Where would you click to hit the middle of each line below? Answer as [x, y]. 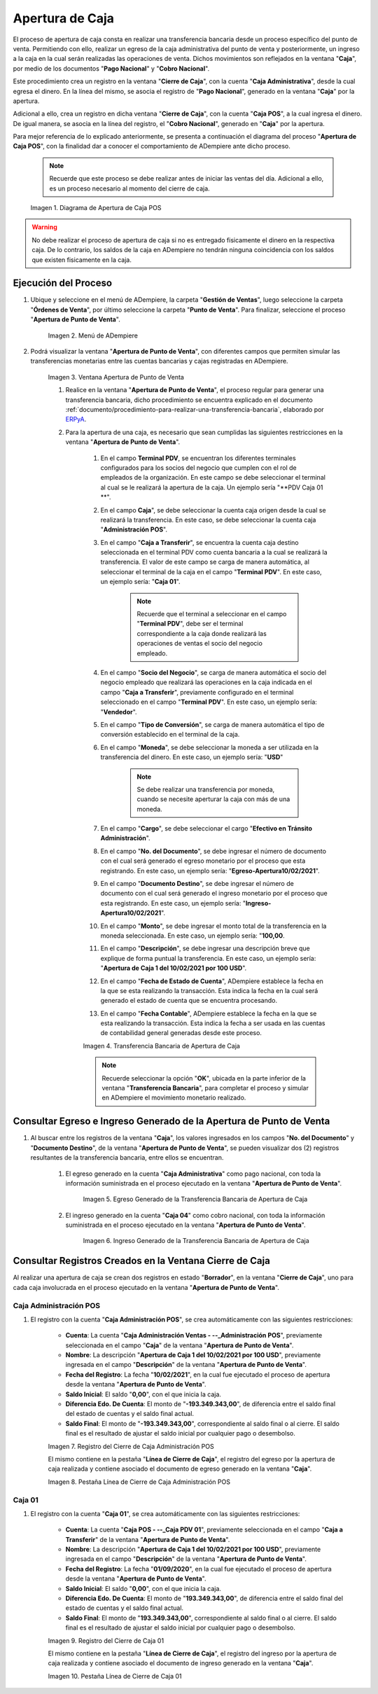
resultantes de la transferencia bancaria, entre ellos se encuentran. [127, 1158]
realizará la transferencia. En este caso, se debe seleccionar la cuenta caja [208, 520]
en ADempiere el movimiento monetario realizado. [174, 1098]
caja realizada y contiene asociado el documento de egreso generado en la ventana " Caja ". [180, 1469]
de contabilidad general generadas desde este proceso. [181, 1033]
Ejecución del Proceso [62, 283]
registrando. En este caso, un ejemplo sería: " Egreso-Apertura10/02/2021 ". [210, 870]
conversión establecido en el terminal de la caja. [170, 735]
